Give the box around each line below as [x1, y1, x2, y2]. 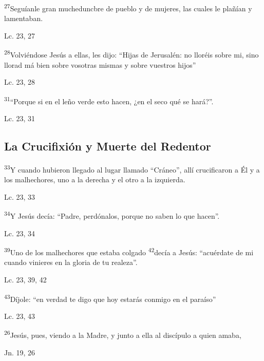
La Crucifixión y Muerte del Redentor [4, 138, 211, 154]
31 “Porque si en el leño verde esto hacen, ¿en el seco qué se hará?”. [4, 94, 214, 106]
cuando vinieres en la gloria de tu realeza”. [4, 257, 138, 268]
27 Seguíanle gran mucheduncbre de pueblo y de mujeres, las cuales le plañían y [4, 2, 252, 13]
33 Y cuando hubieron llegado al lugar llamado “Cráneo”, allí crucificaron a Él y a [4, 162, 260, 175]
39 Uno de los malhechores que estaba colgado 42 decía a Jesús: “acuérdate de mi [4, 245, 254, 257]
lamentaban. [4, 13, 43, 24]
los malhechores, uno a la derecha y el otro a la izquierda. [4, 174, 185, 185]
